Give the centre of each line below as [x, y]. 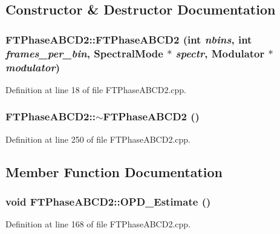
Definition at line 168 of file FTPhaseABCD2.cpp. [98, 224]
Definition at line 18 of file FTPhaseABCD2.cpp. [96, 89]
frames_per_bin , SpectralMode [84, 53]
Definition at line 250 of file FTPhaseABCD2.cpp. [98, 139]
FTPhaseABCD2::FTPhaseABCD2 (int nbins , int [129, 39]
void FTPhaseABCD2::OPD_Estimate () [108, 201]
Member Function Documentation [114, 171]
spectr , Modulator [220, 53]
